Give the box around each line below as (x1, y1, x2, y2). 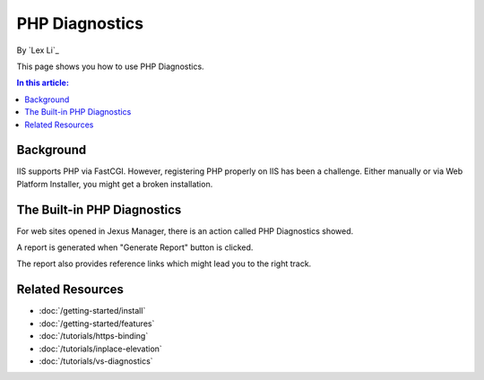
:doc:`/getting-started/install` (39, 306, 146, 316)
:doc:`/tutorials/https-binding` (39, 331, 149, 341)
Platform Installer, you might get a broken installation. (16, 178, 213, 189)
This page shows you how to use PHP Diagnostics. (16, 61, 205, 72)
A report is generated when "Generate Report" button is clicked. (16, 242, 254, 253)
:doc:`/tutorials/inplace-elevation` (39, 343, 163, 354)
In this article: (16, 77, 69, 89)
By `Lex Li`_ (16, 45, 60, 56)
